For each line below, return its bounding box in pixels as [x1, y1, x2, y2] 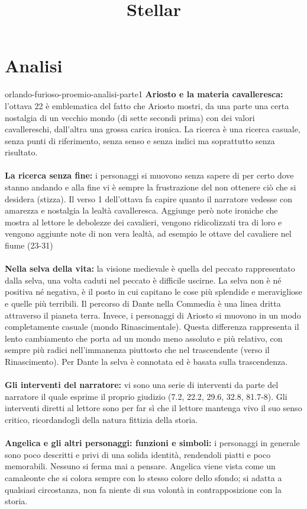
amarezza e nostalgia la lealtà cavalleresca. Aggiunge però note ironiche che [5, 204, 278, 217]
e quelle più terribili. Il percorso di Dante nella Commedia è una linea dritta [5, 297, 281, 309]
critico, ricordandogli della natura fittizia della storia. [5, 413, 198, 425]
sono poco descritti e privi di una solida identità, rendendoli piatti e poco [5, 448, 271, 460]
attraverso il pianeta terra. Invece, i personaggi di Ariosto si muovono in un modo [5, 308, 301, 321]
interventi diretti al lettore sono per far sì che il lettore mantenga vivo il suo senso [5, 402, 302, 414]
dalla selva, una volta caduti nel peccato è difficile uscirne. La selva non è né [5, 273, 282, 286]
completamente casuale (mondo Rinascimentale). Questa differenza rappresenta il [5, 320, 299, 333]
